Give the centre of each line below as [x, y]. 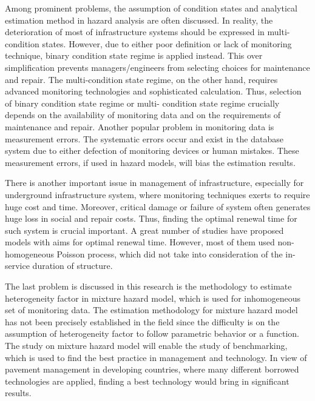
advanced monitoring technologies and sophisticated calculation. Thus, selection [153, 91]
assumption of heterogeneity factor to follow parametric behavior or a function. [152, 333]
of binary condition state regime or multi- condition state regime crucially [142, 103]
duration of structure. [73, 266]
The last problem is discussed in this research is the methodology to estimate [148, 286]
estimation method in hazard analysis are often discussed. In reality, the [139, 20]
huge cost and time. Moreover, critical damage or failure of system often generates [158, 206]
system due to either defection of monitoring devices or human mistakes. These [152, 151]
